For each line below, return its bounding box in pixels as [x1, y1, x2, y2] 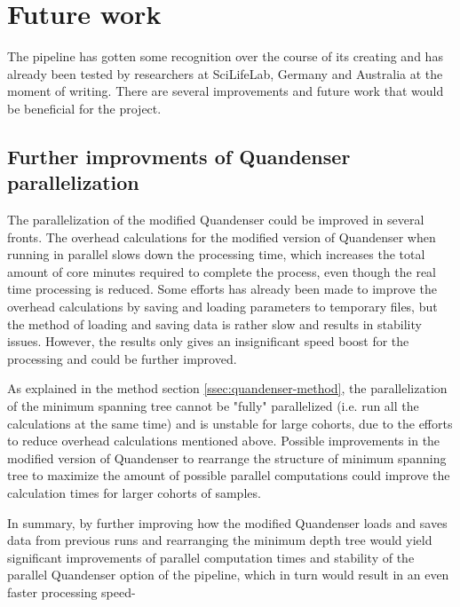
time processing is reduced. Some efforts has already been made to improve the [7, 280, 437, 298]
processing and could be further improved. [7, 349, 237, 367]
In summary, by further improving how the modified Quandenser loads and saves [7, 513, 448, 532]
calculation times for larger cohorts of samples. [7, 484, 261, 501]
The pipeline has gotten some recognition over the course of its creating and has [7, 47, 443, 66]
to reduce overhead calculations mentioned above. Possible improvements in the [7, 431, 440, 450]
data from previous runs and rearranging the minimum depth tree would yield [7, 531, 432, 549]
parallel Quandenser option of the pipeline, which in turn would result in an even [7, 565, 449, 584]
